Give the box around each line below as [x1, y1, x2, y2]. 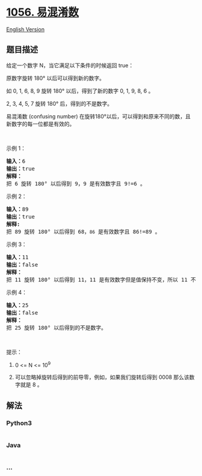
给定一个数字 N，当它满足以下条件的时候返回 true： [6, 61, 134, 69]
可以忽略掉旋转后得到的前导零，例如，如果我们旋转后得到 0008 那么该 [14, 373, 189, 381]
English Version [6, 25, 45, 33]
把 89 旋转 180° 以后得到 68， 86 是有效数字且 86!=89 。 [6, 228, 161, 235]
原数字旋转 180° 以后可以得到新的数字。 [6, 74, 105, 82]
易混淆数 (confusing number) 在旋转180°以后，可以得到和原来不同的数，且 [6, 112, 191, 120]
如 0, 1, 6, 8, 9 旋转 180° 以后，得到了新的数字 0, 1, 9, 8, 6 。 [6, 87, 154, 94]
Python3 [6, 418, 32, 427]
